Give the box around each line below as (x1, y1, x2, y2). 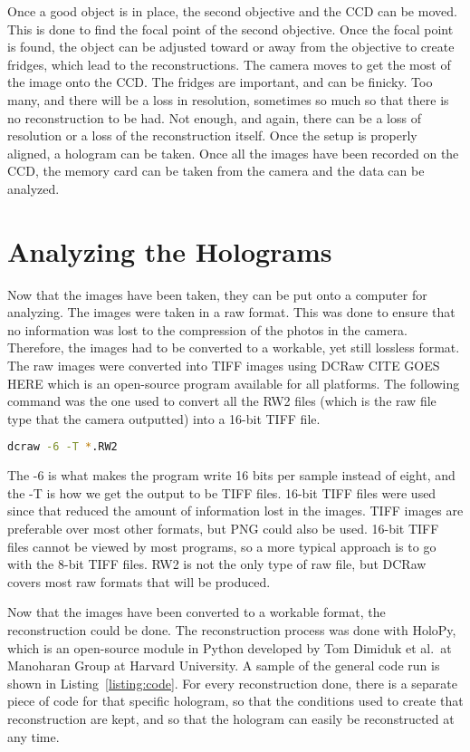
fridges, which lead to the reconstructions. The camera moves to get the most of (7, 54, 451, 73)
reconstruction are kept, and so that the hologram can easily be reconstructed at (7, 709, 455, 728)
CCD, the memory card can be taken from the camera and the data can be (7, 161, 425, 180)
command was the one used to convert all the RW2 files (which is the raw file (7, 391, 436, 410)
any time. (7, 727, 60, 746)
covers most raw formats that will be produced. (7, 572, 271, 591)
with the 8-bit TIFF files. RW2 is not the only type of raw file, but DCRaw (7, 554, 427, 574)
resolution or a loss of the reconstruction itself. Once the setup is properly (7, 126, 417, 145)
